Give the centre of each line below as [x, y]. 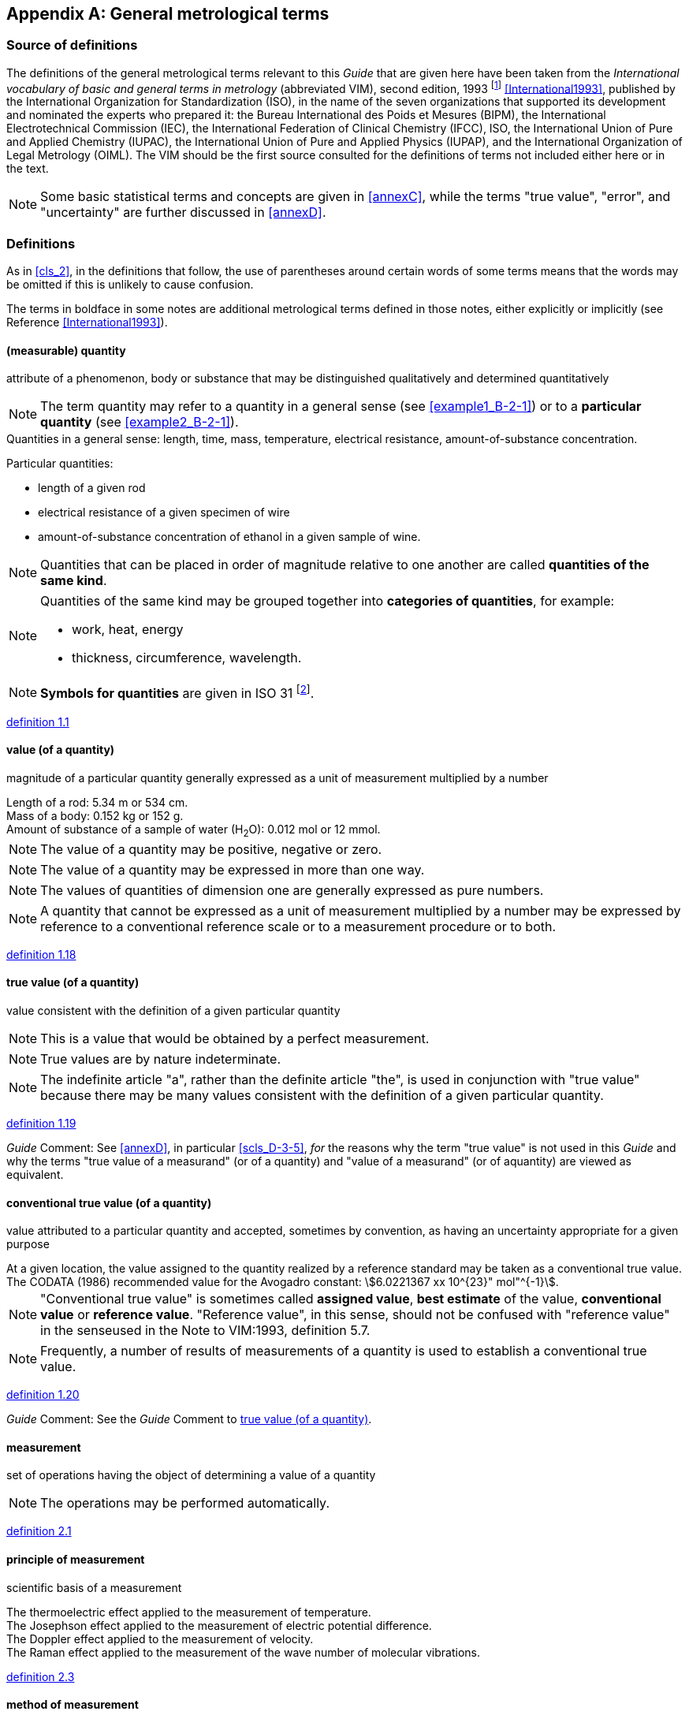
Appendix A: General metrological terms [168, 14]
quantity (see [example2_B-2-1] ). [140, 422]
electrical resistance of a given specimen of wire [164, 513]
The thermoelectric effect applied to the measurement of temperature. [189, 1612]
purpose [28, 1244]
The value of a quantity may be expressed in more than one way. [233, 869]
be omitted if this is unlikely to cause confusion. [130, 285]
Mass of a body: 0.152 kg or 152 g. [95, 815]
